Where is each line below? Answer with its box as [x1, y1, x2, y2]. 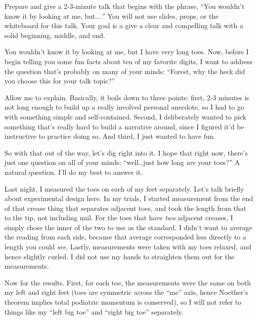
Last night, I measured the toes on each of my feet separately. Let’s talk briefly [4, 183, 244, 194]
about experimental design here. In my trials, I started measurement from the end [4, 193, 253, 203]
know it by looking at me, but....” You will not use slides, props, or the [4, 10, 218, 21]
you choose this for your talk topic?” [4, 76, 115, 86]
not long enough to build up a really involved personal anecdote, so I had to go [4, 102, 244, 112]
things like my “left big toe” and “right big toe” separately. [4, 306, 183, 317]
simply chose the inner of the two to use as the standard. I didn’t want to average [4, 222, 252, 232]
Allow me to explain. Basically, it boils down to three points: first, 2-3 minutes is [4, 92, 249, 102]
